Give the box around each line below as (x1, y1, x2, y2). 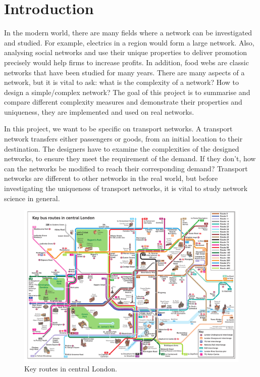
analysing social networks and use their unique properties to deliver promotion (4, 47, 247, 58)
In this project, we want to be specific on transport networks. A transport (4, 123, 233, 134)
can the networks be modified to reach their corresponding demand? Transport (4, 163, 248, 173)
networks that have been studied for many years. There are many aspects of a (4, 67, 245, 77)
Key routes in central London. (24, 363, 117, 374)
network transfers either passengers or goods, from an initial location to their (4, 133, 243, 144)
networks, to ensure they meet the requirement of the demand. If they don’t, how (4, 153, 256, 164)
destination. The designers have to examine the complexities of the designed (4, 143, 239, 154)
